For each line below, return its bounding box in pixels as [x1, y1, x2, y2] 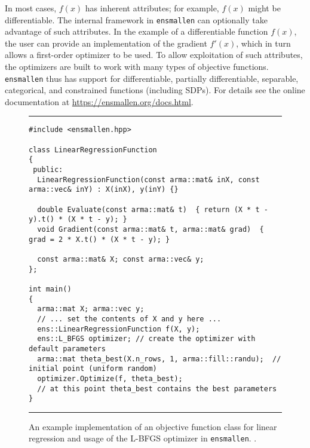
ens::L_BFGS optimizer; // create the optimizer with [37, 335, 256, 343]
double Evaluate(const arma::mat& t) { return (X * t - [37, 205, 268, 214]
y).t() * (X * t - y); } [29, 215, 127, 224]
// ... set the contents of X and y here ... [37, 314, 222, 323]
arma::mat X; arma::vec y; [37, 305, 145, 314]
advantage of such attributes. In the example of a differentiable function [5, 25, 268, 38]
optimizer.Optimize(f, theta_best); [37, 374, 183, 383]
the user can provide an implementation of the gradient [5, 36, 207, 49]
